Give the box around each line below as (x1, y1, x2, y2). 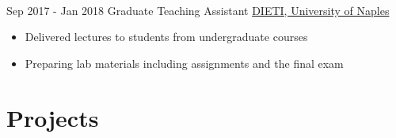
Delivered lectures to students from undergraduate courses (25, 28, 308, 45)
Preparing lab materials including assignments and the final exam (25, 54, 344, 71)
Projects (6, 101, 99, 133)
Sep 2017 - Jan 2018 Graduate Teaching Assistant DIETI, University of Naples (6, 2, 390, 18)
